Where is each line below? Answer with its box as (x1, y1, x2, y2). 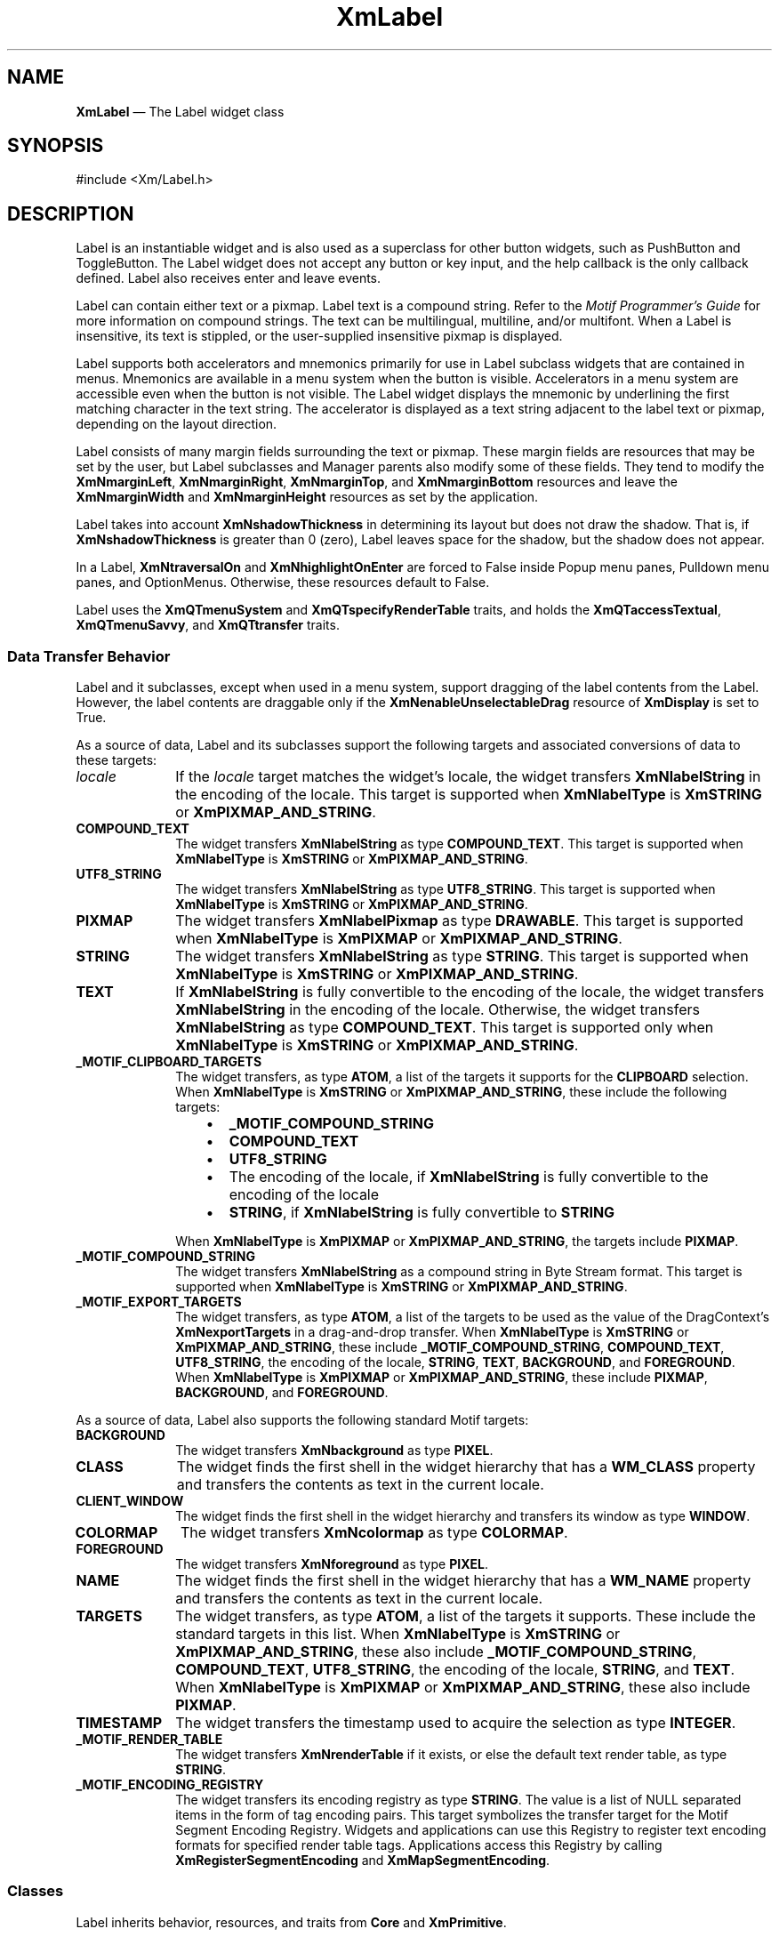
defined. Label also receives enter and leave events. (76, 270, 381, 286)
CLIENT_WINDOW (76, 1493, 184, 1509)
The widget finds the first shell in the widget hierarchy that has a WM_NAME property (175, 1571, 751, 1590)
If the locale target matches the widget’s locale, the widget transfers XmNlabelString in (175, 768, 761, 786)
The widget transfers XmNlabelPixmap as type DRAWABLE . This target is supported (175, 912, 743, 930)
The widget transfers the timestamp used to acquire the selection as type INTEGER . (175, 1714, 736, 1732)
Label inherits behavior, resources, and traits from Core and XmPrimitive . (76, 1914, 507, 1930)
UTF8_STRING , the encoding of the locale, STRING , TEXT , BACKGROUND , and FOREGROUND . (175, 1354, 735, 1370)
